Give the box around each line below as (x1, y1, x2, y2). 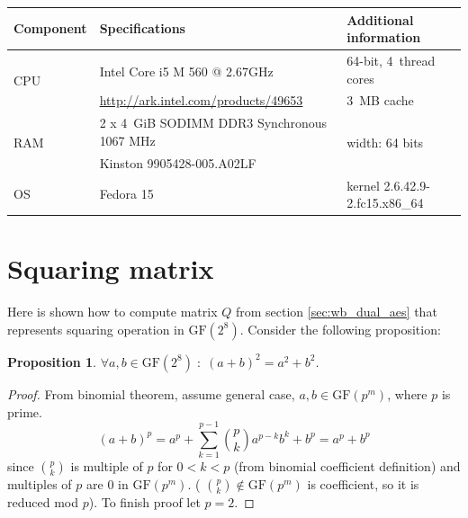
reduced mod (7, 493, 78, 512)
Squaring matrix (7, 250, 214, 287)
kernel (346, 175, 380, 194)
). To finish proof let (88, 493, 201, 512)
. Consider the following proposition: (239, 319, 441, 338)
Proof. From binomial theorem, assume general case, (7, 384, 295, 403)
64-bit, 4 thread (346, 50, 436, 69)
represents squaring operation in (7, 319, 184, 338)
